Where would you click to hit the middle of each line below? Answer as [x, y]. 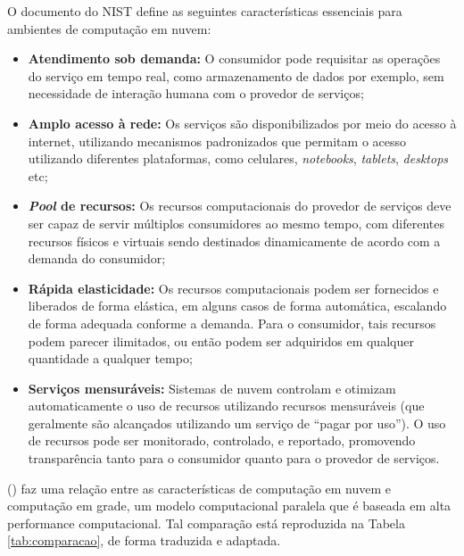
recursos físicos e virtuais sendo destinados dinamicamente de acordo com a [234, 241]
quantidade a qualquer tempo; [110, 358]
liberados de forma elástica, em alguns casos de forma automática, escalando [237, 306]
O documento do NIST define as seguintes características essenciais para [205, 11]
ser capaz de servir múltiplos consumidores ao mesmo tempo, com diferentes [236, 223]
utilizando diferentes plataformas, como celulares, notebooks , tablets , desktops [238, 158]
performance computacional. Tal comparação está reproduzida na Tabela [206, 523]
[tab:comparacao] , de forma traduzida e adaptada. [144, 540]
